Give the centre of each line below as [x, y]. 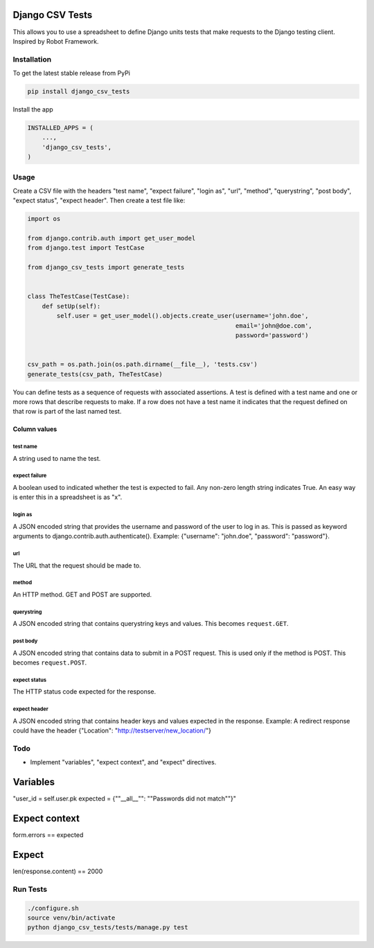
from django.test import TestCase [86, 248]
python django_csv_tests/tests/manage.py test [108, 928]
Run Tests [30, 889]
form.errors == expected [48, 835]
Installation [32, 59]
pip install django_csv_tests [79, 91]
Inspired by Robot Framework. [56, 41]
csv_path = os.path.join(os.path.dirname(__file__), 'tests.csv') [142, 365]
